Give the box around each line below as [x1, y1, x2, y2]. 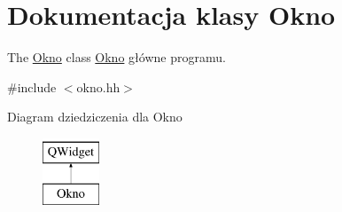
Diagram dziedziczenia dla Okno [7, 107, 183, 126]
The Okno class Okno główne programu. [7, 48, 226, 67]
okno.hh [76, 77, 120, 96]
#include [7, 77, 57, 96]
